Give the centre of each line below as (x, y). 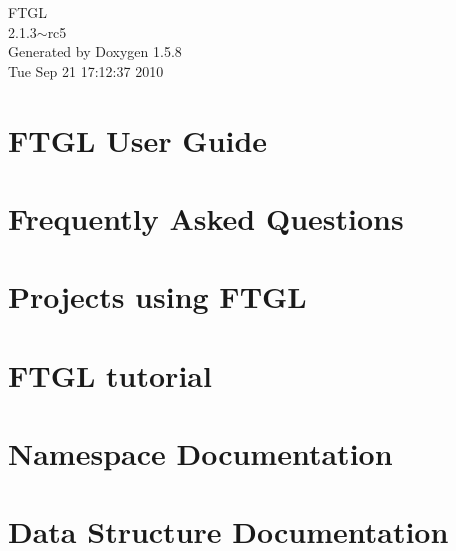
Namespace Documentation (200, 453)
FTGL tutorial (110, 374)
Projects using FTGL (157, 296)
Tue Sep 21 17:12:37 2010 (86, 70)
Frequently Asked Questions (206, 217)
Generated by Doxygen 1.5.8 (95, 51)
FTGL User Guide (138, 139)
